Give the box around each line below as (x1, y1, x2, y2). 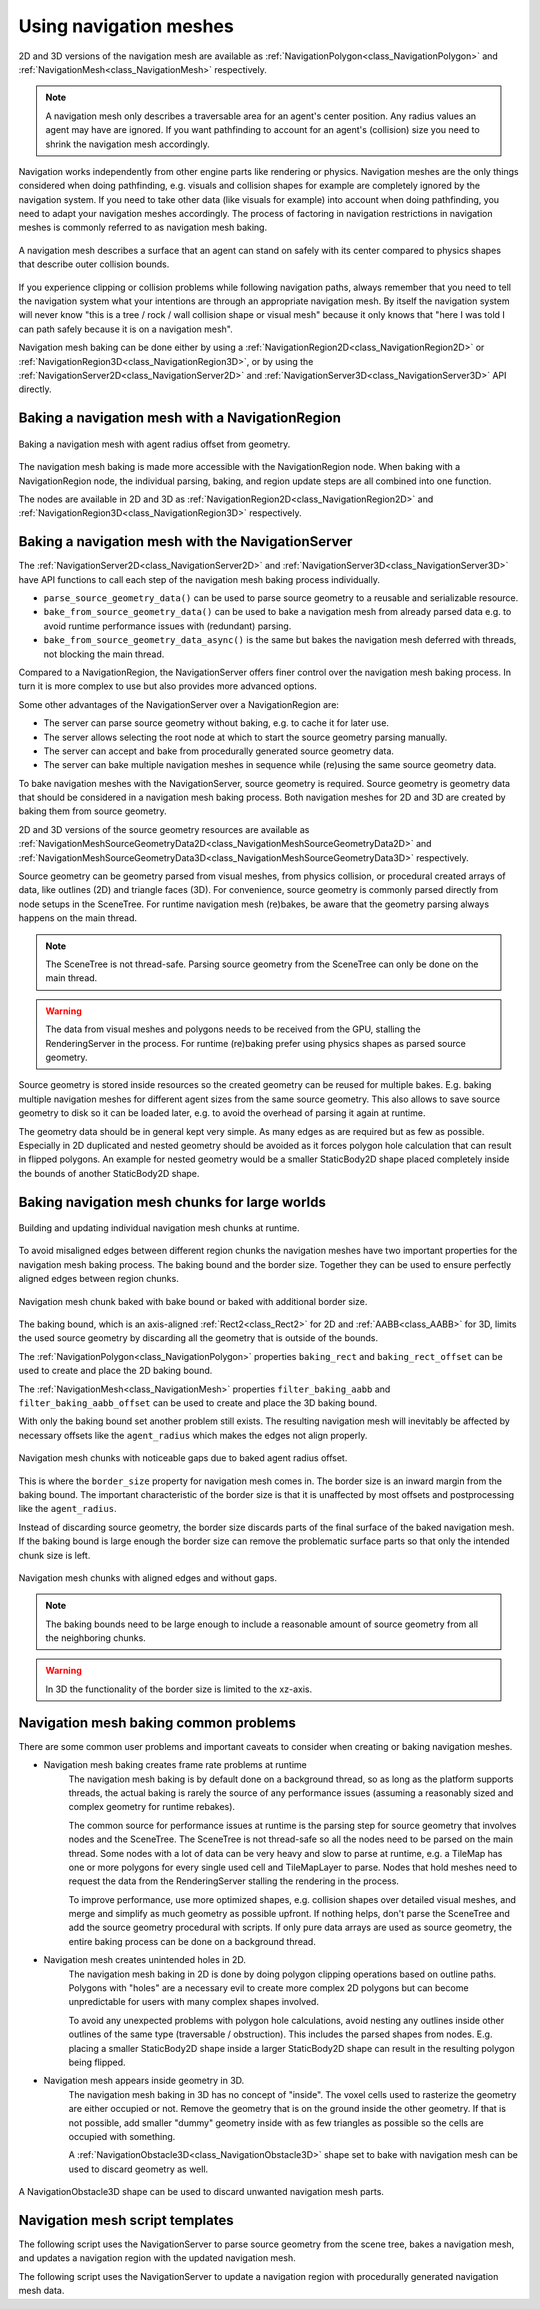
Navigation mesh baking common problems (18, 1714, 297, 1731)
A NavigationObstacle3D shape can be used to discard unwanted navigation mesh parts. (18, 2186, 385, 2198)
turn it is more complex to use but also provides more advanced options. (18, 680, 317, 692)
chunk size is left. (18, 1549, 91, 1561)
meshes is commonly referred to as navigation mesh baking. (18, 221, 268, 234)
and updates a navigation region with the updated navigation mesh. (18, 2252, 296, 2264)
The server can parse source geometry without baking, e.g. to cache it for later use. (43, 717, 390, 729)
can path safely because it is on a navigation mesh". (18, 323, 234, 335)
